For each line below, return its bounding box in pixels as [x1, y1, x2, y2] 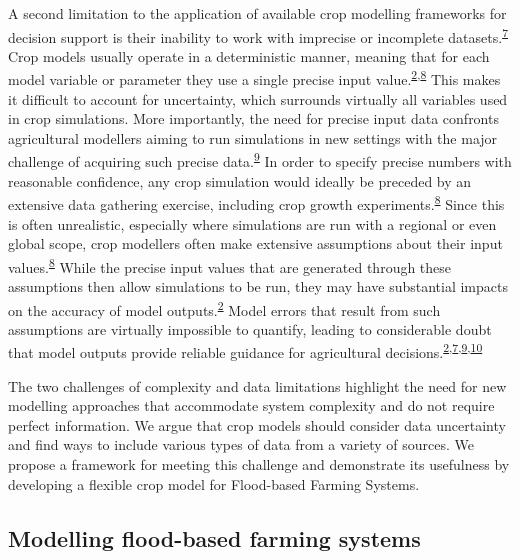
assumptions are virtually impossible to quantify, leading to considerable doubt [8, 318, 492, 339]
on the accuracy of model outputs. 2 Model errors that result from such [8, 296, 441, 320]
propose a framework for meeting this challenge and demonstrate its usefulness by [8, 454, 510, 475]
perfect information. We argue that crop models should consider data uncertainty [8, 414, 506, 435]
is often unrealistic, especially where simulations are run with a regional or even [8, 213, 497, 234]
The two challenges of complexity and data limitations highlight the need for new [8, 375, 507, 396]
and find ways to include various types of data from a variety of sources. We [8, 434, 475, 455]
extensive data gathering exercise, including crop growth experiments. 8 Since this [8, 191, 505, 214]
